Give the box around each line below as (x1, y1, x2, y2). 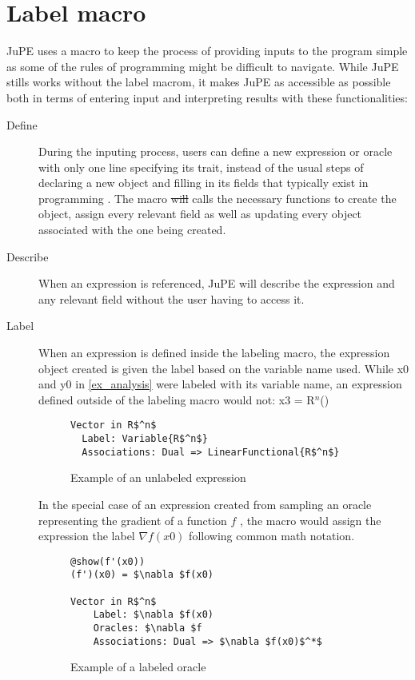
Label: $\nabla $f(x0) (93, 609, 213, 621)
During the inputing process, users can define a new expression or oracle (38, 143, 393, 160)
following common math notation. (189, 527, 355, 544)
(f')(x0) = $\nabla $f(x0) (70, 569, 213, 581)
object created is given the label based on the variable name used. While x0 (38, 360, 409, 376)
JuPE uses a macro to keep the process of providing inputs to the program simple (6, 42, 408, 59)
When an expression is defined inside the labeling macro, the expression (38, 344, 390, 361)
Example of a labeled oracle (70, 658, 206, 675)
